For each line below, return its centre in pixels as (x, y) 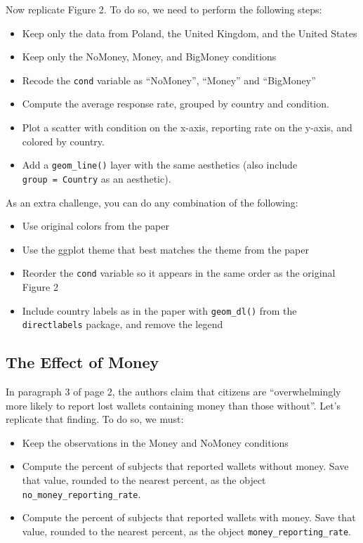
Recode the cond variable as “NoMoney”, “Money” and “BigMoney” (169, 80)
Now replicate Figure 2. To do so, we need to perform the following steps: (164, 9)
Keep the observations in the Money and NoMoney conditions (155, 442)
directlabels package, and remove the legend (123, 324)
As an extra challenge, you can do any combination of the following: (152, 202)
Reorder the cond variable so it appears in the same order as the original (179, 273)
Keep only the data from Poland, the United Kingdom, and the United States (190, 33)
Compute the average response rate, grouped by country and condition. (176, 104)
